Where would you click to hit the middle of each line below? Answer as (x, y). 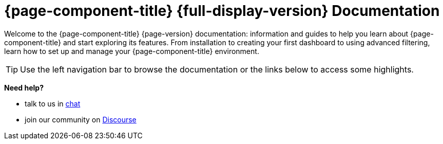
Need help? (24, 87)
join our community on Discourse (81, 119)
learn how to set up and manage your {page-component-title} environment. (132, 51)
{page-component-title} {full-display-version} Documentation (222, 11)
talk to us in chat (53, 103)
